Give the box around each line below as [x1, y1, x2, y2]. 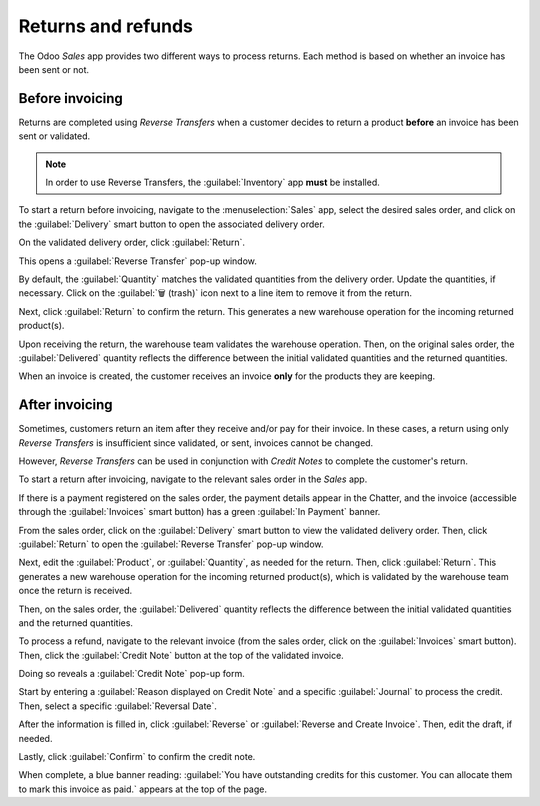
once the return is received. [18, 585, 133, 597]
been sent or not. [18, 63, 90, 75]
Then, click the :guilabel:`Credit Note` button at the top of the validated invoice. [18, 649, 344, 661]
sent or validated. [18, 130, 91, 142]
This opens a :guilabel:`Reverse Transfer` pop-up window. [18, 255, 257, 267]
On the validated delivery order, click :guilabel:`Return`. [18, 236, 245, 249]
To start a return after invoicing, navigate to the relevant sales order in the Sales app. [18, 473, 368, 485]
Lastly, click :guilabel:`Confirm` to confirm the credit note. [18, 751, 256, 763]
